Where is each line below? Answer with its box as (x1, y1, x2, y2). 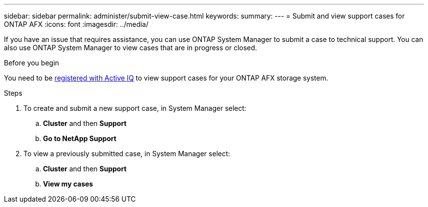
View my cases (43, 180, 93, 188)
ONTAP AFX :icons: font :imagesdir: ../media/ (4, 20, 149, 28)
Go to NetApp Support (43, 134, 117, 143)
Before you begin (4, 59, 59, 67)
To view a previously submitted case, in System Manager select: (23, 149, 230, 158)
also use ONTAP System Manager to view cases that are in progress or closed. (4, 43, 257, 52)
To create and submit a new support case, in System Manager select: (23, 104, 247, 112)
